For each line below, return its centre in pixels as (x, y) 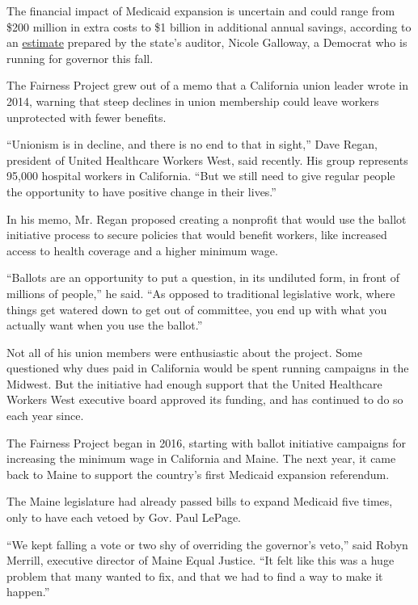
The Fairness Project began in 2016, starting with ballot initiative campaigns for (207, 442)
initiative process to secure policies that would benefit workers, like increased (197, 235)
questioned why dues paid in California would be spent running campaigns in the (208, 368)
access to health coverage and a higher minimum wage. (142, 250)
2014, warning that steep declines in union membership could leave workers (193, 101)
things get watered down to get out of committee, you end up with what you (197, 309)
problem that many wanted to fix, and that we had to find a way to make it (195, 576)
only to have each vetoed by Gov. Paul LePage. (124, 517)
